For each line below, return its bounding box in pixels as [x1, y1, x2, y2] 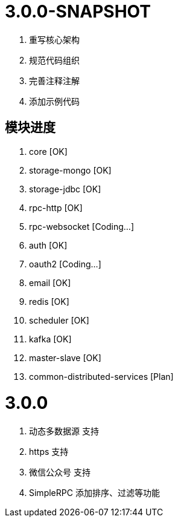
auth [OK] [29, 240, 68, 250]
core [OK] [29, 146, 68, 157]
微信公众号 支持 [29, 467, 91, 478]
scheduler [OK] [29, 315, 89, 325]
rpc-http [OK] [29, 202, 83, 213]
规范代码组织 [29, 54, 80, 65]
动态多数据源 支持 [29, 426, 99, 437]
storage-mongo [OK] [29, 165, 112, 175]
